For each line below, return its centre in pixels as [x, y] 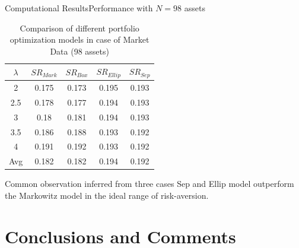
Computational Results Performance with [79, 8]
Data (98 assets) [79, 51]
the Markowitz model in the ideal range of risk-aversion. [107, 195]
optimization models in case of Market [79, 39]
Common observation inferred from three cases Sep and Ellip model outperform [149, 184]
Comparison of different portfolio [79, 28]
